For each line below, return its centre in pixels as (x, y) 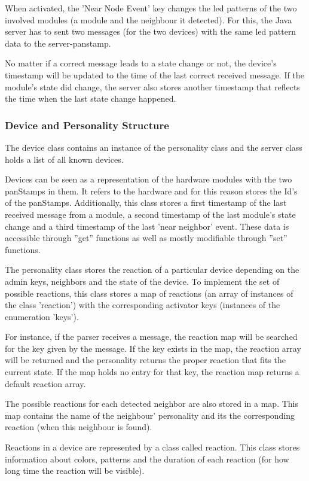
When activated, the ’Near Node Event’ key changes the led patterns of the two (151, 8)
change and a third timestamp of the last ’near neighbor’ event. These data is (147, 226)
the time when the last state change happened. (91, 98)
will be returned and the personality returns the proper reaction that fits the (145, 360)
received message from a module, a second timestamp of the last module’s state (150, 214)
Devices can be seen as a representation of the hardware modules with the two (149, 179)
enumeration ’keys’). (42, 316)
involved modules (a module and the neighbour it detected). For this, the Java (149, 19)
